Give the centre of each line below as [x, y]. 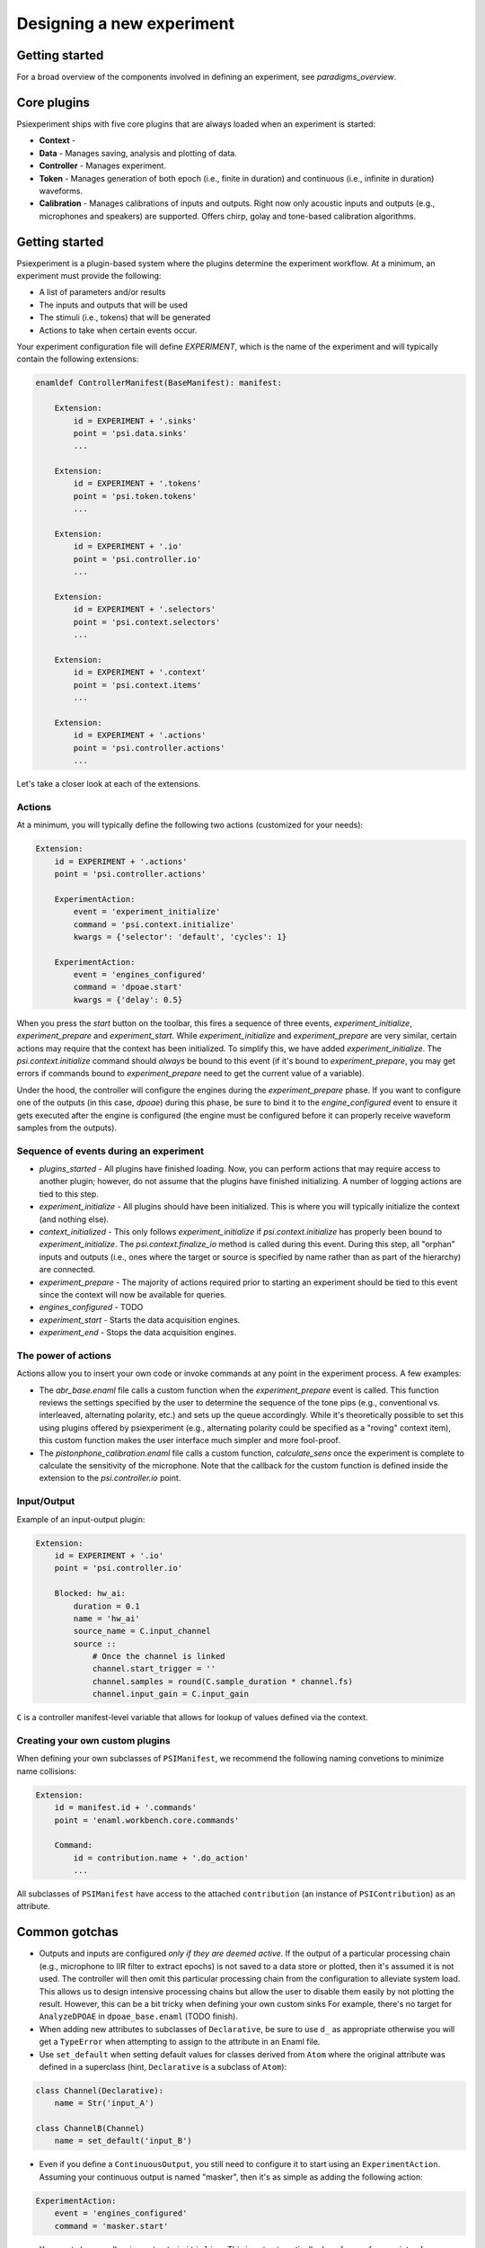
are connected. [67, 1270]
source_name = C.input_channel [142, 1631]
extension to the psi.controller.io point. [110, 1478]
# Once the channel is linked [159, 1656]
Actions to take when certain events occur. [118, 330]
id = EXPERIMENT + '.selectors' [144, 610]
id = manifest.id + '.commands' [126, 1808]
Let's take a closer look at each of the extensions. [109, 784]
